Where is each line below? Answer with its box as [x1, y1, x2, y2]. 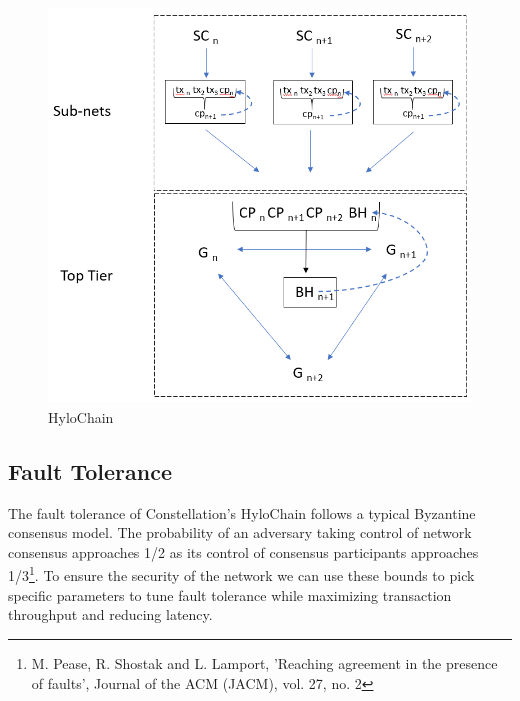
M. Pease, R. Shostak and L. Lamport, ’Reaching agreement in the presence [31, 652, 498, 673]
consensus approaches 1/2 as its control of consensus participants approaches [8, 541, 479, 562]
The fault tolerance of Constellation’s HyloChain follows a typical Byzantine [8, 502, 476, 523]
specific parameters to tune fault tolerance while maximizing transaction [8, 584, 452, 605]
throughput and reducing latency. [8, 604, 213, 625]
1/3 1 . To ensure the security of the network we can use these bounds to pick [8, 562, 475, 586]
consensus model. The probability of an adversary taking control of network [8, 522, 472, 543]
